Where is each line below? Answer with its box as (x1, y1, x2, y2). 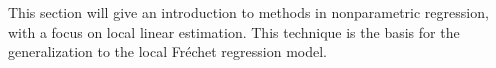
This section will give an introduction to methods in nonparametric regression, (8, 2, 489, 22)
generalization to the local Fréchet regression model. (8, 41, 327, 62)
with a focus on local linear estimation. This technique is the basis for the (8, 21, 460, 42)
